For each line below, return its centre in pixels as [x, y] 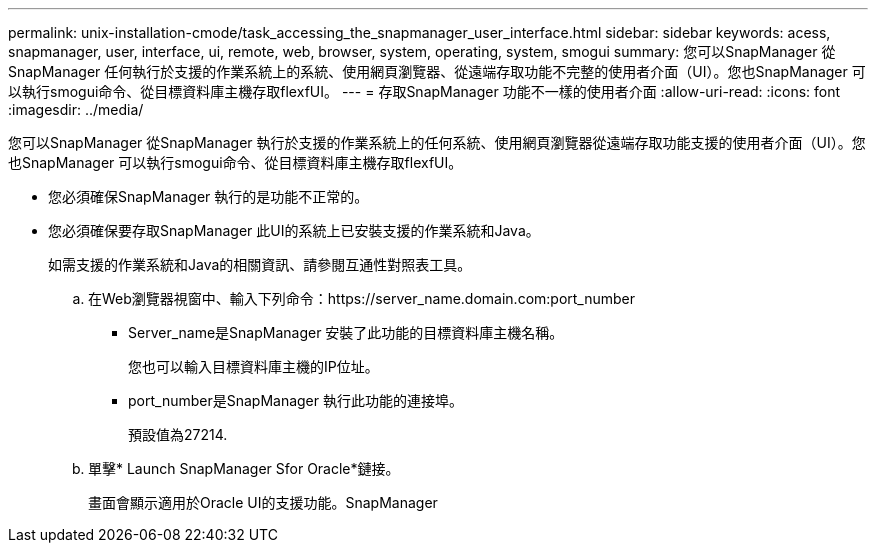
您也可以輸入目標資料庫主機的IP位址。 [253, 366]
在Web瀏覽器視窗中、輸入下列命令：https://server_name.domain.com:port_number [362, 298]
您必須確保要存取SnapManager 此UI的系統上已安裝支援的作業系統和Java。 [294, 230]
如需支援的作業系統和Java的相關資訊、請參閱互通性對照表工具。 [260, 264]
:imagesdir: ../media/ [76, 109]
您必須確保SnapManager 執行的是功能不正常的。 [208, 196]
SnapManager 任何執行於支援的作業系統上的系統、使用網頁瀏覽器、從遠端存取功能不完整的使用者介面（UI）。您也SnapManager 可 [437, 71]
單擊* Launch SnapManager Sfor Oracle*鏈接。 [244, 468]
